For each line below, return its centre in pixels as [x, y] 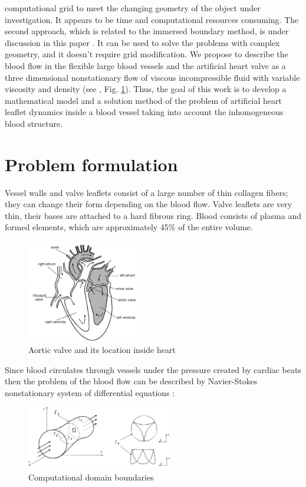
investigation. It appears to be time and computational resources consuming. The [152, 19]
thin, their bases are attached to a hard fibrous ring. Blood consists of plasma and [153, 215]
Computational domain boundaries [91, 477]
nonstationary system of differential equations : [90, 392]
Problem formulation [91, 164]
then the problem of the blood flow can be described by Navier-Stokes [131, 381]
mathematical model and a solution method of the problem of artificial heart [143, 100]
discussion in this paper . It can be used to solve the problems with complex [142, 42]
